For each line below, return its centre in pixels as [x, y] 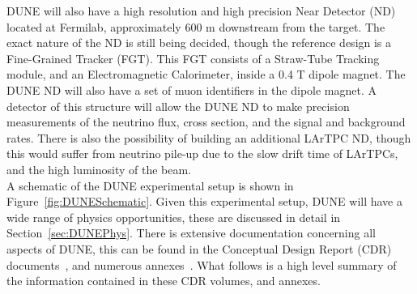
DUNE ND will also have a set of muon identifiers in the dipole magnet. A [192, 89]
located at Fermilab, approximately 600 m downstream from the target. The [196, 26]
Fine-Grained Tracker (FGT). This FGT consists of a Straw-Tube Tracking [193, 58]
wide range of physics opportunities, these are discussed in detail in [174, 217]
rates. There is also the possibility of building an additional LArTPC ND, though [209, 137]
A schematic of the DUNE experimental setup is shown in [150, 185]
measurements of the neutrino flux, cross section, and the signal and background [206, 122]
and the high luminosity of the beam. [99, 169]
